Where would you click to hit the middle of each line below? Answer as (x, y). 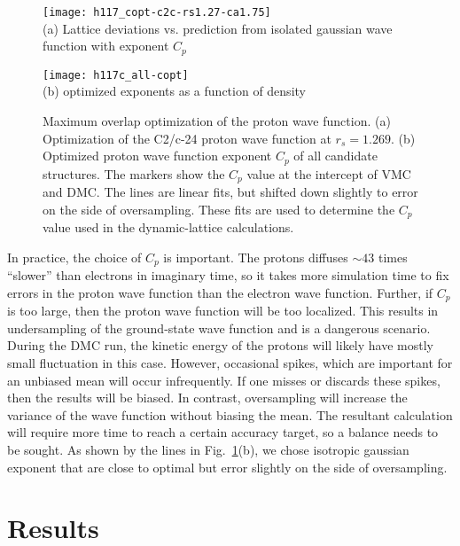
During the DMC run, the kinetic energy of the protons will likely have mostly (220, 345)
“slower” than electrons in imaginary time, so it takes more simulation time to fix (228, 275)
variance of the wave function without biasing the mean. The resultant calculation (230, 414)
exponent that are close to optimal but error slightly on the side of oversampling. (227, 467)
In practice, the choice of (74, 257)
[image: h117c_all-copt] (116, 75)
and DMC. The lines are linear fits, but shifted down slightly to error (230, 192)
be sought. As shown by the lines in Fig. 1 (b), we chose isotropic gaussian (208, 449)
